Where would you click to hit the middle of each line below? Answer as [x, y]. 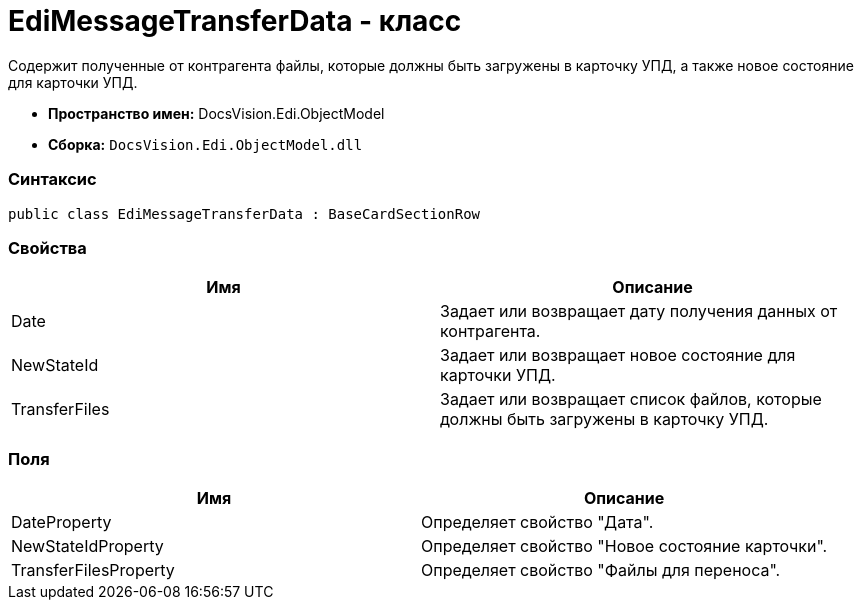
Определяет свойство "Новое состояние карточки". [624, 546]
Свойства [47, 247]
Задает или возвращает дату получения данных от [639, 311]
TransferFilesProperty [93, 570]
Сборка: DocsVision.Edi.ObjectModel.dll [205, 144]
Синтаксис [52, 179]
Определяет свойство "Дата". [537, 522]
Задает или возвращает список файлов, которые [631, 399]
